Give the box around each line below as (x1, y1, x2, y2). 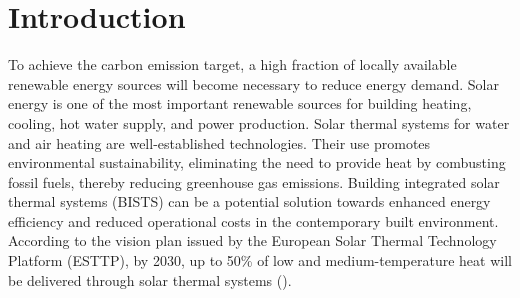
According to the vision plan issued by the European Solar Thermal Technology (8, 230, 497, 251)
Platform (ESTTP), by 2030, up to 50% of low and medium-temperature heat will (8, 250, 512, 271)
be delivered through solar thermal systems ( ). (8, 269, 292, 290)
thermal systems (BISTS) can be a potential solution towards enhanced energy (8, 191, 491, 212)
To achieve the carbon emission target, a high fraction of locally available (8, 54, 457, 75)
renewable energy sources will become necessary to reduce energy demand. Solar (8, 73, 499, 94)
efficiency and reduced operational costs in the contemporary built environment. (8, 210, 499, 231)
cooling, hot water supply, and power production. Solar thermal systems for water (8, 112, 510, 133)
